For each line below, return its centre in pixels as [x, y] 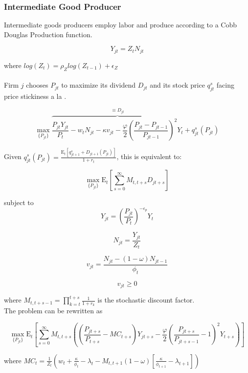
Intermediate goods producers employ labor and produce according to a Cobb [121, 25]
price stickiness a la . [35, 96]
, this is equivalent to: [149, 156]
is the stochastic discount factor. [146, 300]
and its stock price [177, 85]
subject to [19, 202]
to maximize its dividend [99, 85]
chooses [37, 85]
